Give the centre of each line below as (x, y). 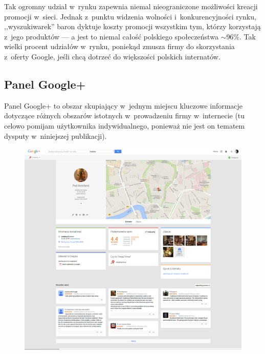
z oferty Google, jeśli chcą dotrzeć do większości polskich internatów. (112, 56)
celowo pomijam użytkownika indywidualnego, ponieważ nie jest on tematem (125, 125)
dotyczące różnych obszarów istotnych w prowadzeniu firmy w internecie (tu (125, 116)
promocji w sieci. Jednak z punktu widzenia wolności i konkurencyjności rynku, (130, 16)
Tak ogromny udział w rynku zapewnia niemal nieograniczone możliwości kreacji (131, 6)
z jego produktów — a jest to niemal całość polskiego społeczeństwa (111, 36)
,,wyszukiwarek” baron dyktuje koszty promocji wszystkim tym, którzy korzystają (132, 26)
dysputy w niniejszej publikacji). (56, 136)
